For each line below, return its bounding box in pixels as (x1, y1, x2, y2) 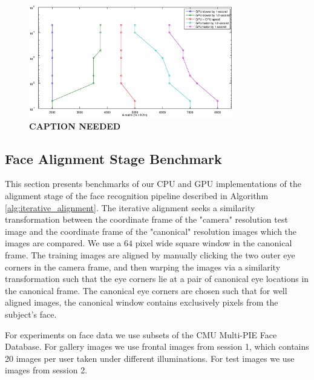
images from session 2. (5, 364, 88, 376)
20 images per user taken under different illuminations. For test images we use (5, 352, 295, 364)
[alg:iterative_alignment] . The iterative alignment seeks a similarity (5, 201, 255, 214)
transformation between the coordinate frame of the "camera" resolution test (5, 213, 288, 226)
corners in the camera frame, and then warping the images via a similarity (5, 260, 281, 273)
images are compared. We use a (5, 237, 122, 249)
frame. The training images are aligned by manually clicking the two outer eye (5, 249, 295, 261)
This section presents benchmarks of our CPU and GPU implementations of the (5, 177, 301, 190)
